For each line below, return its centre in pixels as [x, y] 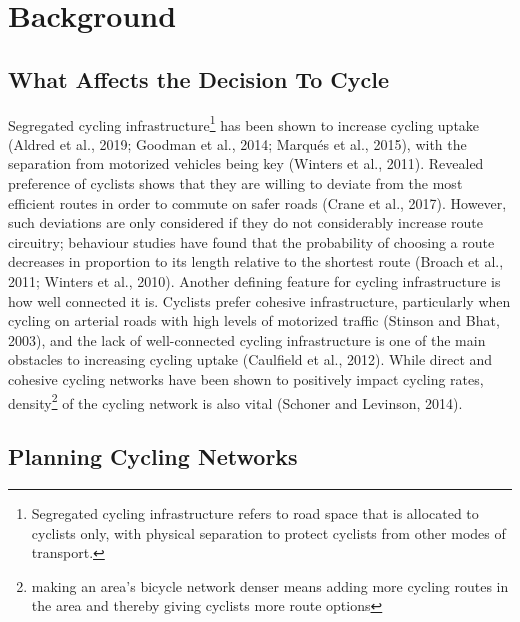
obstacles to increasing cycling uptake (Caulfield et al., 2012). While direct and [250, 359]
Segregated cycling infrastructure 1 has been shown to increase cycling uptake [244, 123]
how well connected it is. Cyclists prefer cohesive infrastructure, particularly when [259, 300]
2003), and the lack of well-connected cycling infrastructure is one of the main [247, 339]
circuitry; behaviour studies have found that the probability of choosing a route [251, 241]
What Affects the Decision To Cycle [198, 78]
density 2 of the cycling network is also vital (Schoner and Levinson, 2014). [235, 401]
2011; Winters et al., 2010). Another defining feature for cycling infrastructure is [254, 280]
